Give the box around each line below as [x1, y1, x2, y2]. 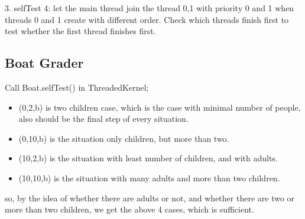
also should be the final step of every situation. [18, 112, 189, 125]
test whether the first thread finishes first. [5, 25, 156, 37]
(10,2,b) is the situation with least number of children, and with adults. [18, 152, 278, 164]
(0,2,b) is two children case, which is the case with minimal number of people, [18, 101, 301, 113]
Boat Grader [5, 54, 84, 72]
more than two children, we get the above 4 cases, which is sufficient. [5, 203, 254, 215]
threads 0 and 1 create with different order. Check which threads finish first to [5, 13, 289, 25]
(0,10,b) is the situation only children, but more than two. [18, 132, 229, 144]
